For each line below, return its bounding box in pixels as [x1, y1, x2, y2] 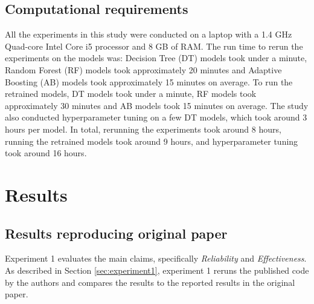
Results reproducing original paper [5, 223, 228, 242]
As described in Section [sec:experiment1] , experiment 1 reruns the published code [5, 263, 309, 276]
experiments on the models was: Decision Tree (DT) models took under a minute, [5, 51, 307, 64]
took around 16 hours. [5, 147, 87, 159]
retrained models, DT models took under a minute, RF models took [5, 87, 257, 100]
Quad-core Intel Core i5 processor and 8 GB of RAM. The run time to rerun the [5, 39, 303, 52]
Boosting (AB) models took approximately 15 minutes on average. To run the [5, 75, 293, 88]
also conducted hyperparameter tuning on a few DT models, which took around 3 [5, 111, 307, 124]
